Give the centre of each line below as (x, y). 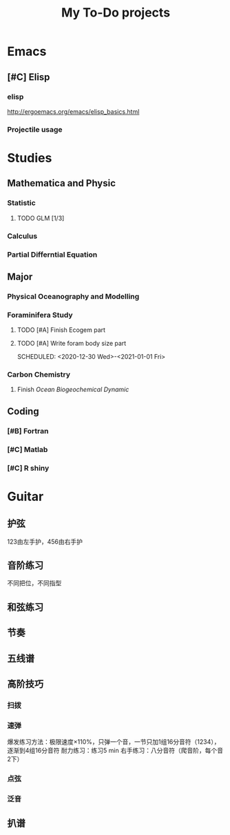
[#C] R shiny (28, 468)
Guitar (25, 497)
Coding (23, 411)
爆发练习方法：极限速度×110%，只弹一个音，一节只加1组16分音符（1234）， (114, 742)
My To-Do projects (116, 13)
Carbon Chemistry (39, 375)
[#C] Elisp (29, 77)
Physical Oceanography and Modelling (73, 296)
